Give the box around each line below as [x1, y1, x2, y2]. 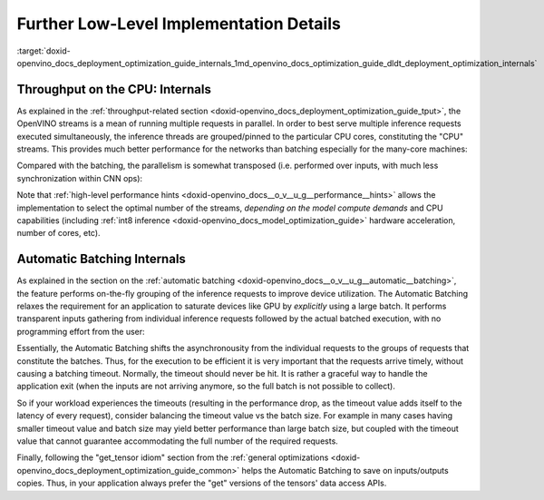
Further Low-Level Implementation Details [16, 14, 342, 34]
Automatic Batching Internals [16, 251, 186, 267]
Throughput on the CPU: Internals [16, 82, 212, 97]
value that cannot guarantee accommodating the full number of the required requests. [16, 436, 339, 446]
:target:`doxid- [16, 45, 72, 56]
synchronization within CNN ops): [16, 172, 143, 183]
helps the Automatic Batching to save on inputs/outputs [241, 465, 449, 475]
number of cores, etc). [16, 228, 101, 239]
